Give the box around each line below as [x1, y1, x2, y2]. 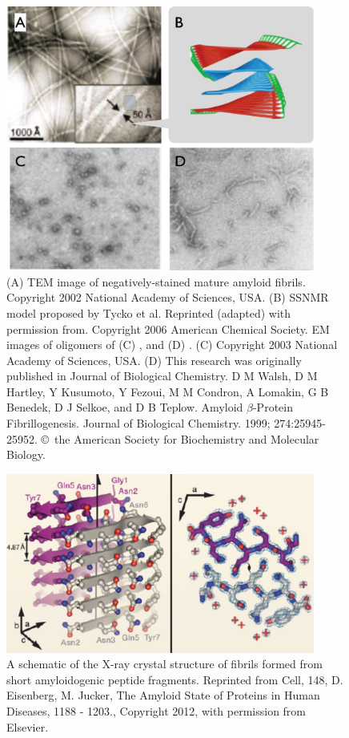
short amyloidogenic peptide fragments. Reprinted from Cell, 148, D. [6, 671, 343, 687]
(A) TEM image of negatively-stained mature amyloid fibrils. [6, 273, 306, 290]
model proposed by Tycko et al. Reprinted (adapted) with [6, 304, 291, 321]
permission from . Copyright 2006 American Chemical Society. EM [6, 320, 330, 337]
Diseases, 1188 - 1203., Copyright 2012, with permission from [6, 702, 307, 719]
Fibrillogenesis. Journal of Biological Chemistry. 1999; [6, 415, 271, 432]
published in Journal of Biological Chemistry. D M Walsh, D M [6, 367, 318, 384]
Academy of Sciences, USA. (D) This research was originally [6, 351, 302, 368]
